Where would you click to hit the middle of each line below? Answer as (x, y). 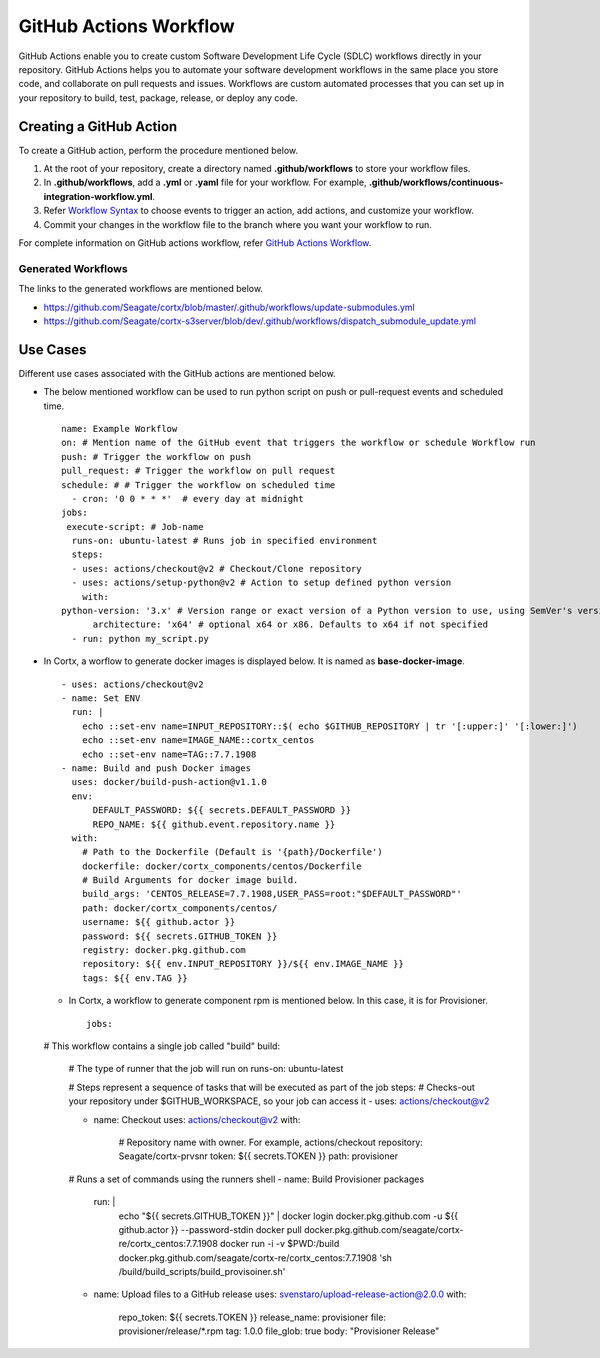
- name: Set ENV (101, 698)
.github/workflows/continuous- (436, 182)
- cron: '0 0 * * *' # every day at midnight (187, 498)
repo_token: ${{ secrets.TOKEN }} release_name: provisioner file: (252, 1317)
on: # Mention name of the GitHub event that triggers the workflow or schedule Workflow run (298, 443)
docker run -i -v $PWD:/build (280, 1244)
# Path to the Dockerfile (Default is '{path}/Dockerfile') (232, 852)
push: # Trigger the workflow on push (156, 456)
